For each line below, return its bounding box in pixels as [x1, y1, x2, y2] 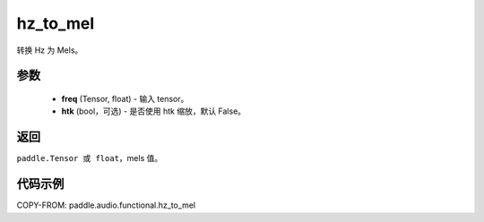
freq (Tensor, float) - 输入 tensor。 [61, 93, 189, 104]
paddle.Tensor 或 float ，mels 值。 [16, 153, 163, 164]
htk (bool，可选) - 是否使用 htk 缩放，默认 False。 [61, 106, 246, 116]
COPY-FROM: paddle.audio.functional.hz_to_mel [16, 200, 196, 210]
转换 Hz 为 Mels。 [16, 45, 83, 55]
